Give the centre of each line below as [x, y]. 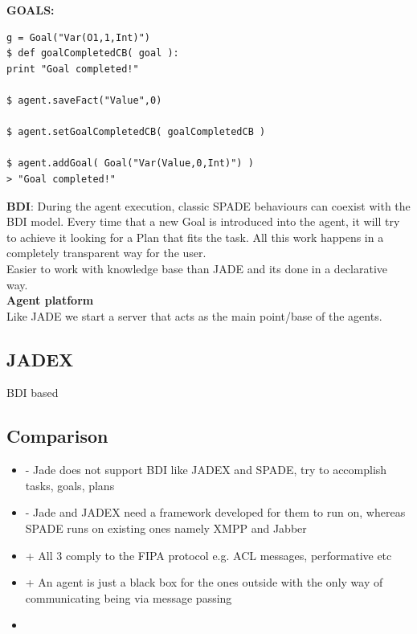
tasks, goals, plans [70, 485]
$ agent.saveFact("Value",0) [84, 100]
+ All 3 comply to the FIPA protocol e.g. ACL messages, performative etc [208, 555]
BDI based [33, 393]
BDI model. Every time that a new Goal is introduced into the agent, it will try [203, 221]
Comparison [57, 436]
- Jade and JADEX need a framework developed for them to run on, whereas [215, 512]
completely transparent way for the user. [106, 253]
